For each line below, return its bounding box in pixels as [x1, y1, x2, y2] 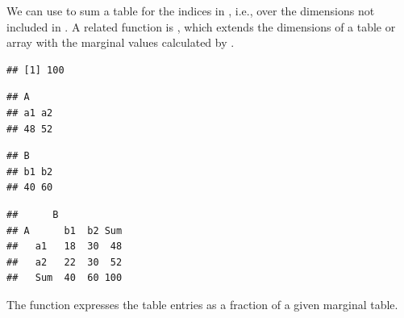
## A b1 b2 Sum [6, 224, 123, 236]
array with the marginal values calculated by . [6, 34, 235, 51]
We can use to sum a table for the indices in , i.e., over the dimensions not [6, 2, 375, 19]
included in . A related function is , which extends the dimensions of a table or [6, 18, 396, 35]
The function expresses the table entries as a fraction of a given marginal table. [6, 295, 398, 312]
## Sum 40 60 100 [6, 272, 123, 284]
